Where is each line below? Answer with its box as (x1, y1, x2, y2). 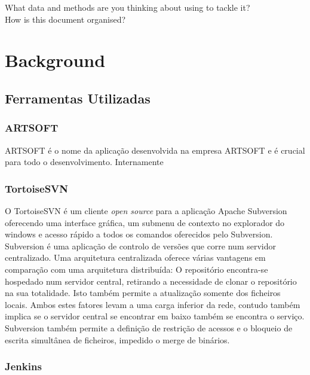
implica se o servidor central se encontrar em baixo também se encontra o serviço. (5, 310, 305, 322)
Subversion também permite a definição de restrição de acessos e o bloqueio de (5, 321, 293, 334)
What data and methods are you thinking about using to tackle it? (5, 1, 250, 13)
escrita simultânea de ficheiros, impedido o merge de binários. (5, 333, 230, 346)
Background (5, 48, 106, 72)
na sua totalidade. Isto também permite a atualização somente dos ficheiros (5, 286, 281, 299)
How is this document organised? (5, 13, 126, 25)
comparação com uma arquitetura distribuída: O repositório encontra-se (5, 263, 268, 275)
